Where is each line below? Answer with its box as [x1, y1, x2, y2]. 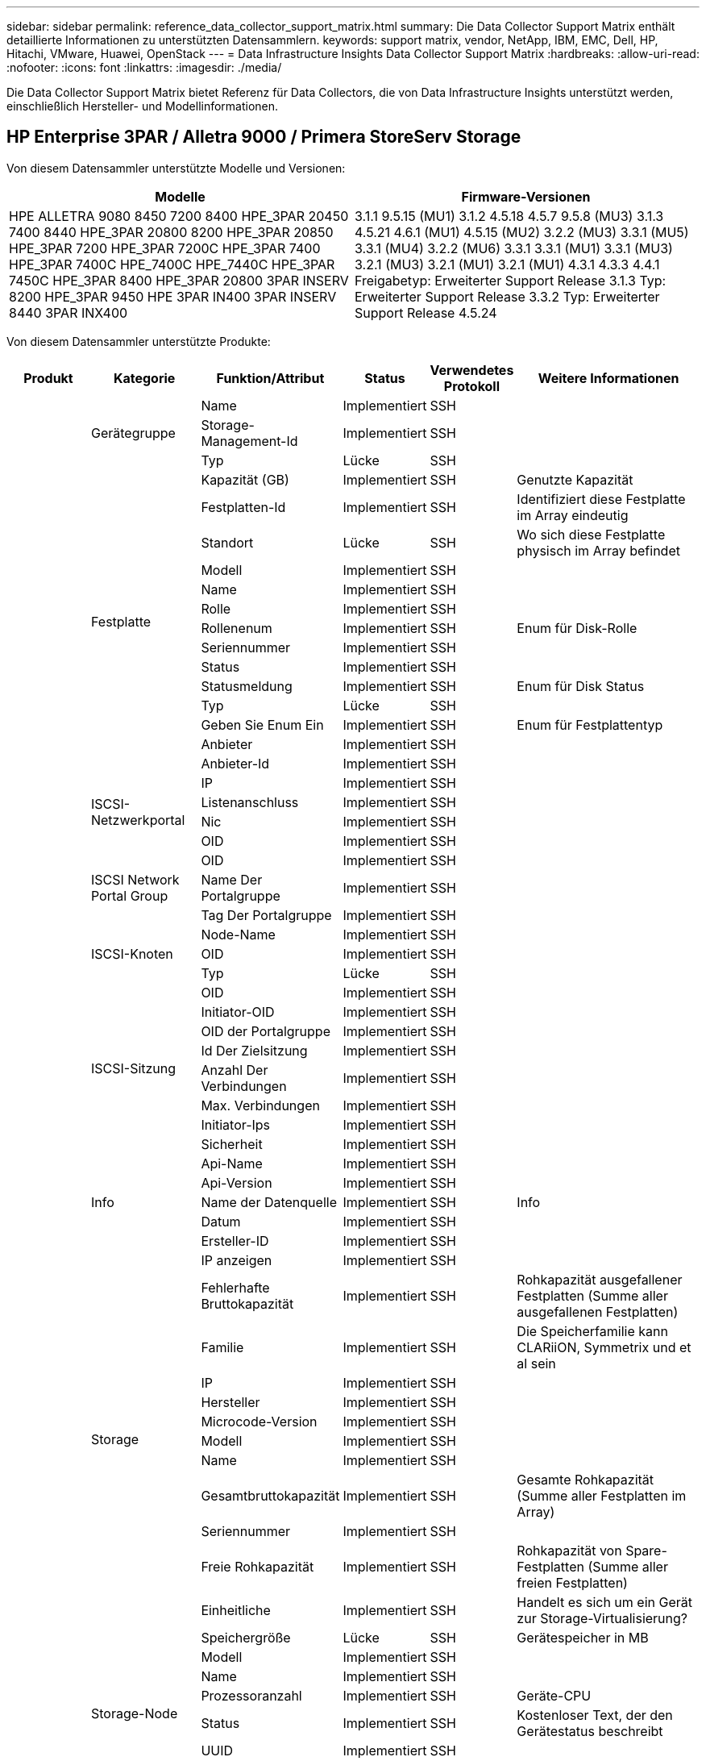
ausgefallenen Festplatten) [517, 1303, 679, 1320]
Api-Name [201, 1155, 263, 1172]
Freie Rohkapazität [201, 1558, 314, 1575]
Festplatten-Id [201, 498, 286, 515]
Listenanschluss [201, 793, 299, 810]
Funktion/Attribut [216, 369, 325, 386]
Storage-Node [90, 1705, 178, 1721]
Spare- [625, 1542, 667, 1559]
